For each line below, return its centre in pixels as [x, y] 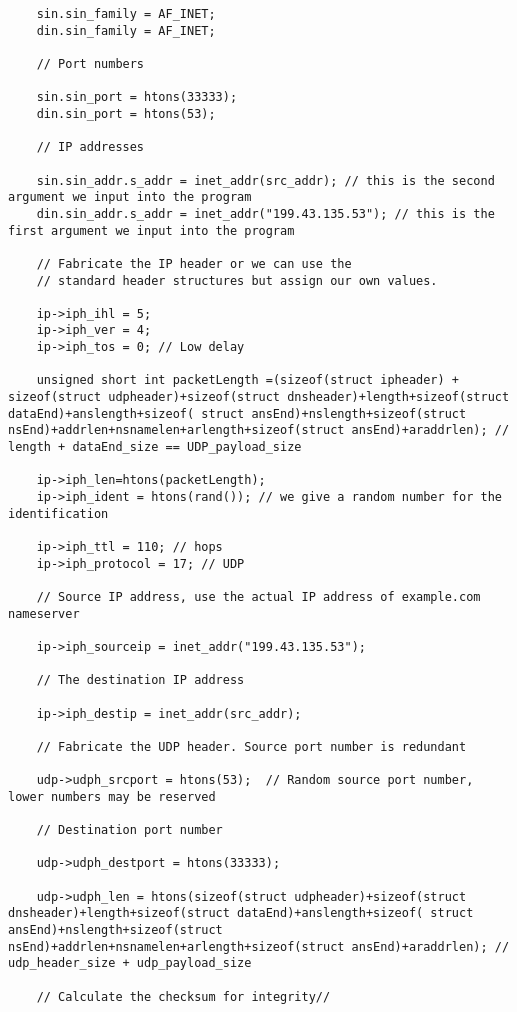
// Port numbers [90, 63]
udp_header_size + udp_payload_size [130, 963]
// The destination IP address [140, 680]
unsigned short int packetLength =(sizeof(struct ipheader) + [248, 380]
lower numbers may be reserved [112, 796]
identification [58, 513]
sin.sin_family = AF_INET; [126, 14]
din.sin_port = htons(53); [126, 113]
